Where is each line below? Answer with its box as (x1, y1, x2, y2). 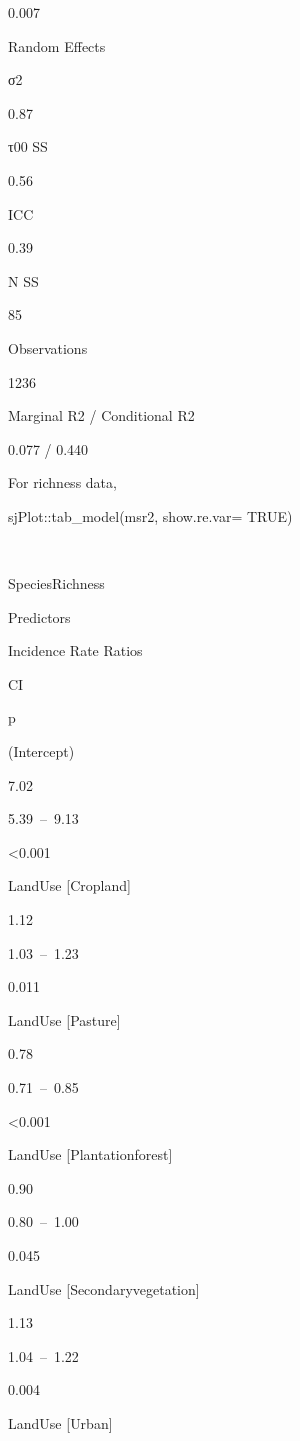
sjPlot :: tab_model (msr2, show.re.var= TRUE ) (8, 505, 293, 526)
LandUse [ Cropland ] (8, 875, 131, 896)
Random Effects (8, 35, 106, 56)
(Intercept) (8, 741, 75, 762)
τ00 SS (8, 136, 48, 157)
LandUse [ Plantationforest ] (8, 1144, 173, 1165)
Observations (8, 337, 88, 358)
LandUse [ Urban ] (8, 1412, 113, 1433)
